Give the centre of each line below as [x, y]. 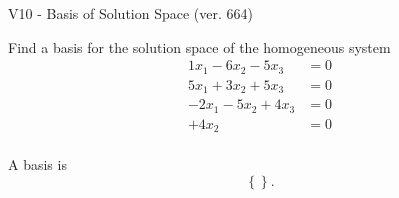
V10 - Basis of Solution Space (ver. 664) [130, 13]
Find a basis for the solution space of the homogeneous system [199, 46]
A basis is [37, 164]
